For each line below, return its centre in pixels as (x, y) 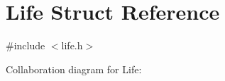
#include (26, 45)
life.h (72, 45)
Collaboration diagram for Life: (74, 69)
